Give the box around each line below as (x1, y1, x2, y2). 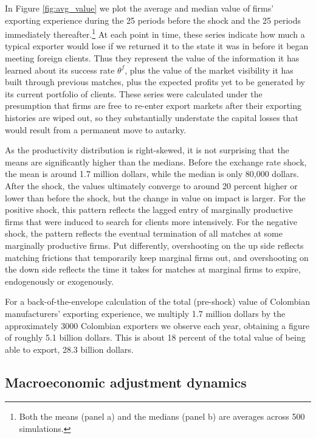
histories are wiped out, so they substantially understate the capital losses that (5, 111, 299, 123)
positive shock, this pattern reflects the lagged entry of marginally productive (5, 203, 293, 216)
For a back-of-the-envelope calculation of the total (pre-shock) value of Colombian (5, 295, 311, 308)
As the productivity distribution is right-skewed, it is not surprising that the (5, 144, 289, 156)
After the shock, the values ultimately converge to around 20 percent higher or (5, 179, 298, 192)
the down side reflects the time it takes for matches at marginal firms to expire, (5, 263, 301, 276)
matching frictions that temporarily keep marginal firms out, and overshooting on (5, 251, 309, 263)
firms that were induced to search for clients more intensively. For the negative (5, 215, 297, 228)
